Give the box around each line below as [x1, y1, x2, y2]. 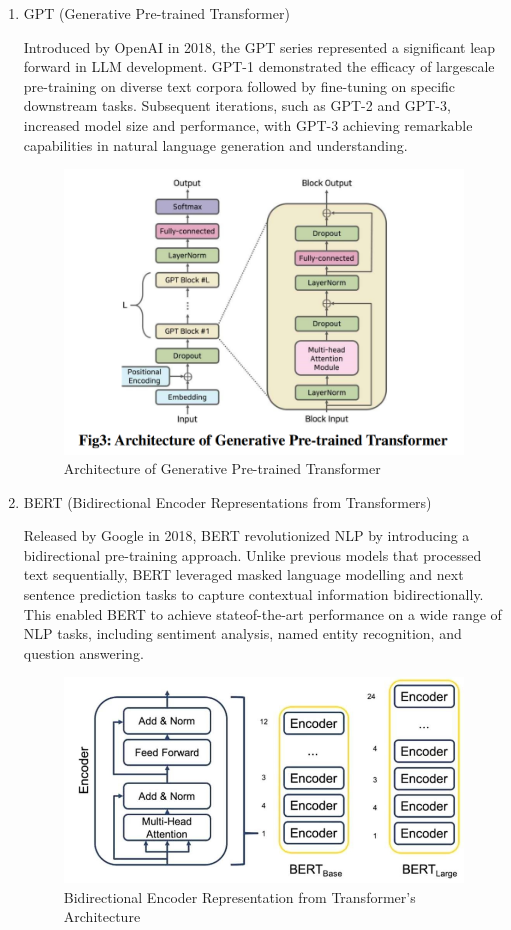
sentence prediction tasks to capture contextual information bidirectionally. [23, 584, 484, 605]
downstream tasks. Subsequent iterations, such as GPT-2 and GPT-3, [23, 95, 451, 116]
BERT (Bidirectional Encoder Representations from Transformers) [23, 491, 432, 512]
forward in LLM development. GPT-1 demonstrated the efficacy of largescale [23, 56, 495, 77]
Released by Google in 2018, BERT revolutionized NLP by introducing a [23, 525, 470, 546]
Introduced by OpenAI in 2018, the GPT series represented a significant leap [23, 36, 496, 57]
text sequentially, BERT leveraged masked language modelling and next [23, 564, 464, 585]
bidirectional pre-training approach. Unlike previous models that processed [23, 544, 482, 565]
